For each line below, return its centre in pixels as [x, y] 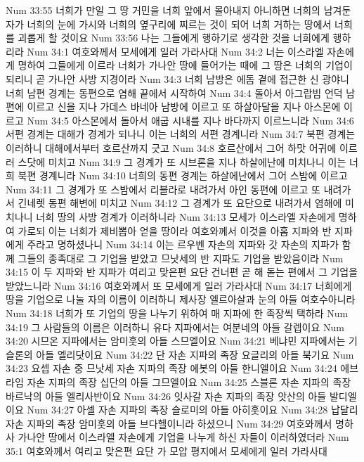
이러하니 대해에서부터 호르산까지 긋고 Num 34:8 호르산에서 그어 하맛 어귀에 [171, 147]
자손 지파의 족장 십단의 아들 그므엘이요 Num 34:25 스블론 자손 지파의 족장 [189, 382]
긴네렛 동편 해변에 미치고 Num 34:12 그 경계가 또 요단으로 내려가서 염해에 [180, 203]
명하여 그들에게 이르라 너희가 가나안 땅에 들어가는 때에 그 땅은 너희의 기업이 [185, 65]
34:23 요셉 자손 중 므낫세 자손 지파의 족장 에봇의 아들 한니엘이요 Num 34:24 [171, 368]
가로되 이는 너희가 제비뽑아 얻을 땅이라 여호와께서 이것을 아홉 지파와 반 [175, 230]
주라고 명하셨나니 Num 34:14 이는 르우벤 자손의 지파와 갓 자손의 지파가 [183, 244]
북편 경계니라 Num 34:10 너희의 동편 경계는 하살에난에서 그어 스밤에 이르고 [183, 175]
